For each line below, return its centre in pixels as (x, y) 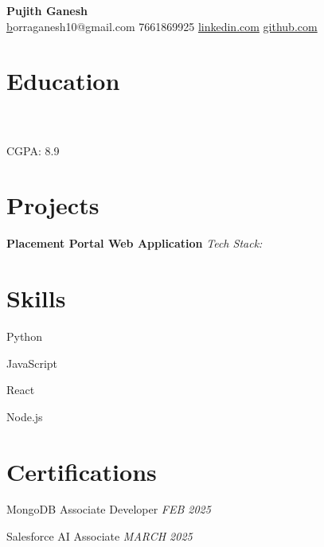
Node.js (25, 416)
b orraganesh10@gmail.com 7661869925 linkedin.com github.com (162, 26)
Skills (36, 298)
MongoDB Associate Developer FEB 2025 (109, 509)
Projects (53, 205)
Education (63, 81)
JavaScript (32, 363)
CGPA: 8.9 (33, 150)
